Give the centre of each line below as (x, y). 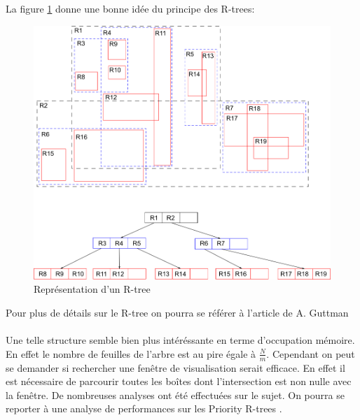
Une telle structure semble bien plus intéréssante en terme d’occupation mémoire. (180, 340)
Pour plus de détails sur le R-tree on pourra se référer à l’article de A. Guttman (177, 313)
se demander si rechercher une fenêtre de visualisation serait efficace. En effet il (175, 367)
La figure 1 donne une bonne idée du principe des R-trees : (130, 8)
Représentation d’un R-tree (92, 289)
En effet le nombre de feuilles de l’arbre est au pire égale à (131, 353)
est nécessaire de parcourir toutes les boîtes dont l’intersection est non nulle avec (179, 381)
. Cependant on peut (311, 353)
